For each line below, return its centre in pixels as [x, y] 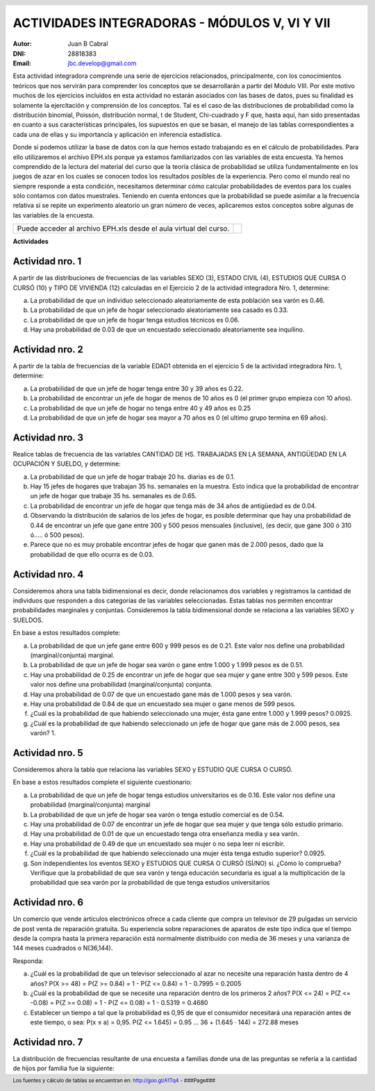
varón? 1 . [43, 733]
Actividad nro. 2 [48, 349]
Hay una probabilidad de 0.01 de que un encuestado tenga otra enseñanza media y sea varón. [165, 834]
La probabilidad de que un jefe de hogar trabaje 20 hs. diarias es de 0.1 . [133, 477]
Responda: [28, 961]
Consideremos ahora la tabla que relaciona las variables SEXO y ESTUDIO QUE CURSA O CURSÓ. [153, 770]
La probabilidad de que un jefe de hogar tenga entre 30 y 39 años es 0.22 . [137, 388]
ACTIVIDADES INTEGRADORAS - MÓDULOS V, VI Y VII [172, 23]
